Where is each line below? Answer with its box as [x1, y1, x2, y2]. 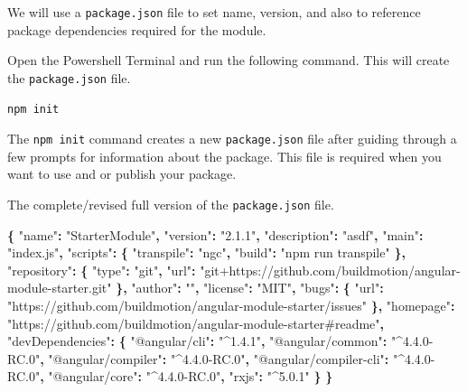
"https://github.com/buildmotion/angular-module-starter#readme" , [7, 313, 385, 332]
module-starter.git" [7, 278, 112, 297]
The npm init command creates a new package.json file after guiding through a [7, 129, 457, 148]
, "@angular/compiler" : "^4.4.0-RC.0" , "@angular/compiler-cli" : [40, 349, 389, 368]
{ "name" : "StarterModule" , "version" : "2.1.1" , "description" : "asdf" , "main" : [7, 225, 424, 244]
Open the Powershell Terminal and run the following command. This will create [7, 51, 450, 70]
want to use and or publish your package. [7, 164, 237, 183]
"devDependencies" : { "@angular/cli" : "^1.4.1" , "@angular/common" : [7, 331, 388, 350]
